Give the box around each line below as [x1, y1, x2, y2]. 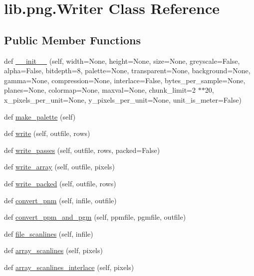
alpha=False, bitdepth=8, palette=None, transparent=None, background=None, [4, 65, 251, 76]
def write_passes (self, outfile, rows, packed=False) [4, 144, 160, 155]
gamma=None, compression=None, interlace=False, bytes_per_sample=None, [4, 75, 246, 85]
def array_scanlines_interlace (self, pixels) [4, 262, 134, 272]
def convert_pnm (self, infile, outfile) [4, 195, 117, 205]
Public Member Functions [4, 32, 141, 47]
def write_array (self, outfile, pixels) [4, 161, 115, 172]
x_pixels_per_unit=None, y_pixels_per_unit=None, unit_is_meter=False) [4, 94, 242, 105]
